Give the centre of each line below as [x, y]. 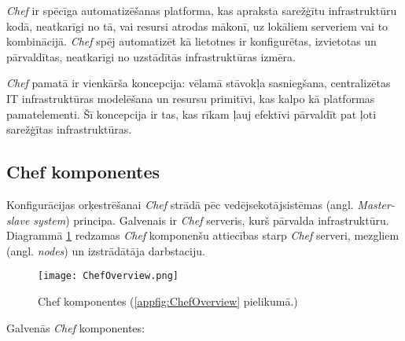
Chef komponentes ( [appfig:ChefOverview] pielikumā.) [168, 301]
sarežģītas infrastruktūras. [69, 129]
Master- [376, 204]
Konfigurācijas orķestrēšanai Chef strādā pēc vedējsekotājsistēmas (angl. [180, 204]
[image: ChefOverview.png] [108, 276]
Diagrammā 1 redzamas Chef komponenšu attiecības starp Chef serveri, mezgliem [203, 235]
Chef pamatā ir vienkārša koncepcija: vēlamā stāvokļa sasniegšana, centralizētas [199, 83]
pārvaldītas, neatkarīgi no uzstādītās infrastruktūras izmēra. [151, 56]
